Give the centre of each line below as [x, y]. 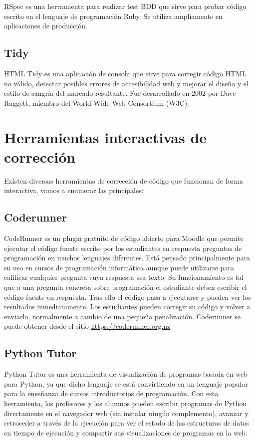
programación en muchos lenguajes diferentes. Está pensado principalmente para [127, 258]
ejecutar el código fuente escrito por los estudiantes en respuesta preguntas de [123, 248]
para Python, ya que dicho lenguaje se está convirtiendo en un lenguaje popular [126, 383]
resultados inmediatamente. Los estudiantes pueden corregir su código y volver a [127, 307]
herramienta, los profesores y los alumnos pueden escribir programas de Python [126, 403]
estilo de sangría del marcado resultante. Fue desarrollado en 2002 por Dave [120, 93]
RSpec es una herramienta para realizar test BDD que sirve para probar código [125, 6]
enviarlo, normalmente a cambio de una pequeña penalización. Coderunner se [122, 316]
